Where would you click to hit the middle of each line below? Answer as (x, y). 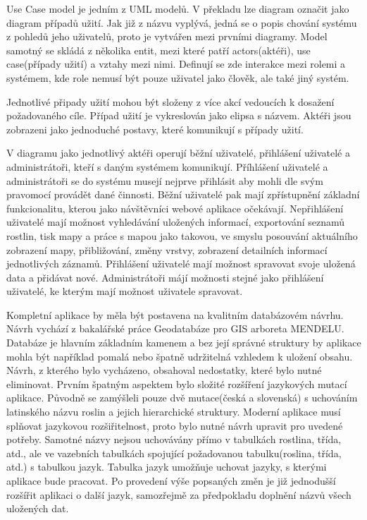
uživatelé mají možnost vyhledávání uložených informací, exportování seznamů (176, 222)
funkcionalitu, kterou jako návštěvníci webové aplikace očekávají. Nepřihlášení (175, 208)
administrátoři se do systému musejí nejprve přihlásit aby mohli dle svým (165, 180)
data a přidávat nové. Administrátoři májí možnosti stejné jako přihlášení (165, 277)
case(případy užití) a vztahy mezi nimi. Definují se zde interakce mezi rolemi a (176, 64)
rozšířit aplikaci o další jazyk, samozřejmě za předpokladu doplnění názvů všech (179, 494)
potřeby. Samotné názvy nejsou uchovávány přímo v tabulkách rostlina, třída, (174, 439)
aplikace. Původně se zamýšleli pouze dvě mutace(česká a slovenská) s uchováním (182, 398)
